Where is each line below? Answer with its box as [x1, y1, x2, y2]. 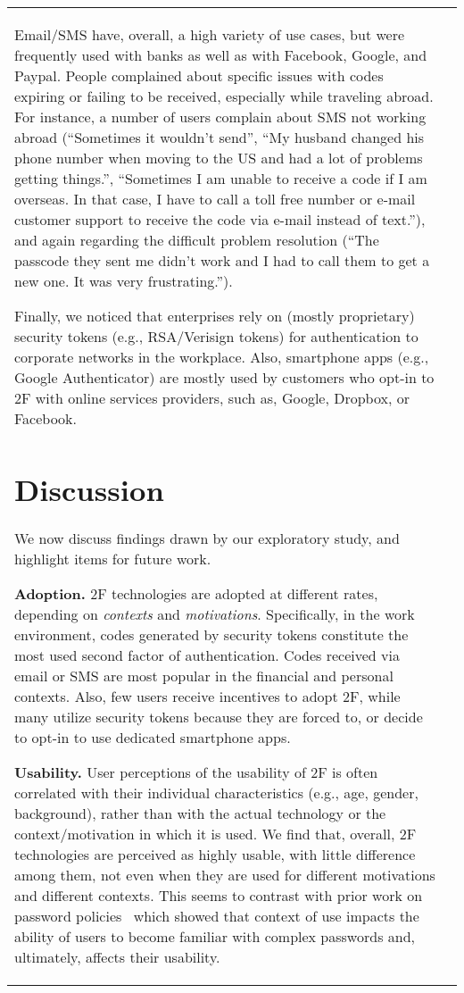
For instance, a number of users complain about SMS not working [14, 106, 427, 127]
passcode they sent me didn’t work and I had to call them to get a [14, 250, 430, 271]
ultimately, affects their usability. [14, 947, 220, 968]
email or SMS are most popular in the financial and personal [14, 665, 394, 687]
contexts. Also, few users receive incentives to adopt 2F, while [14, 686, 401, 707]
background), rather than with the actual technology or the [14, 803, 386, 824]
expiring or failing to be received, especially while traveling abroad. [14, 86, 434, 106]
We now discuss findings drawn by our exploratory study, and [14, 528, 400, 549]
